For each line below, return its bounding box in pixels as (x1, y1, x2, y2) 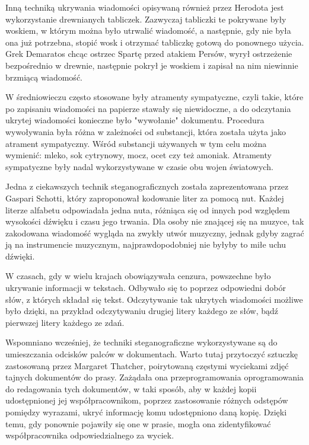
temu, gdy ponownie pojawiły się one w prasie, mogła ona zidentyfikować (5, 417, 271, 430)
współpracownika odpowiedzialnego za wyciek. (5, 429, 174, 441)
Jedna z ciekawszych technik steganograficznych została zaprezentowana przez (5, 180, 289, 193)
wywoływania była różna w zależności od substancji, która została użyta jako (5, 125, 286, 137)
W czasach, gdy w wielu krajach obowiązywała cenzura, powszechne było (5, 270, 271, 282)
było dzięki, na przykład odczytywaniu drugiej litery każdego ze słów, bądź (5, 305, 278, 317)
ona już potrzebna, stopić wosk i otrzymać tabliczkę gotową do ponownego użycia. (5, 36, 304, 48)
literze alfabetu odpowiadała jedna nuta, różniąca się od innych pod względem (5, 203, 290, 216)
